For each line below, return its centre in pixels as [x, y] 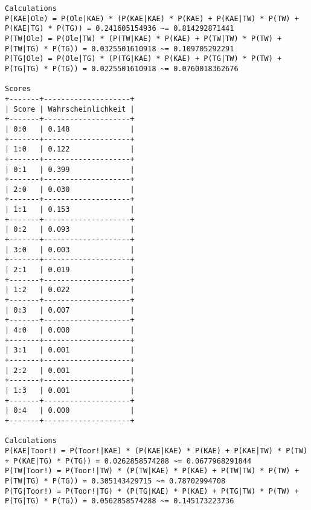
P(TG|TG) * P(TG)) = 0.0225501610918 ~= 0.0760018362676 [122, 69]
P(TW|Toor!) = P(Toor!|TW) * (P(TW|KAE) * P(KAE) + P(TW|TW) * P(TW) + [152, 471]
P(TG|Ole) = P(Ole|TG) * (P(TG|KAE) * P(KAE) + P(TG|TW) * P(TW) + [143, 59]
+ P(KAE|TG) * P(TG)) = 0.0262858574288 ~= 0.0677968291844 [128, 461]
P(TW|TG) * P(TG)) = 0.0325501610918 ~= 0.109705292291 [120, 49]
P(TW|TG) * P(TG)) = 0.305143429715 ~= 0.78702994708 [115, 481]
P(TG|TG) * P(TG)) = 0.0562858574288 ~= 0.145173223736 [120, 501]
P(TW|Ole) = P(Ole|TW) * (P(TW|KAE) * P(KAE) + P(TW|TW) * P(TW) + [143, 38]
